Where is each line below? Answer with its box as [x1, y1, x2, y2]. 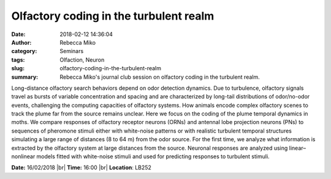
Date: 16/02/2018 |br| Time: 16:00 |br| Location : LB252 [11, 164, 151, 171]
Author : [11, 38, 32, 46]
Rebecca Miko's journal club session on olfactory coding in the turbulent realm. [59, 73, 260, 81]
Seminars [59, 48, 84, 55]
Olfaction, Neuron [59, 56, 105, 64]
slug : [11, 65, 25, 72]
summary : [11, 73, 39, 81]
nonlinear [11, 153, 36, 160]
